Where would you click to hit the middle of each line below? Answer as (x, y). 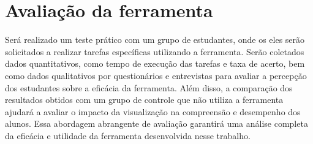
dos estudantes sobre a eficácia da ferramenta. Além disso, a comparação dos (149, 87)
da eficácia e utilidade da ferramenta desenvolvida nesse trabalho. (128, 135)
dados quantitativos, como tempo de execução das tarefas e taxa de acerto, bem (155, 63)
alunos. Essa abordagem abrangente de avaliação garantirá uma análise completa (156, 123)
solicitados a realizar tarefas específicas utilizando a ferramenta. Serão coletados (155, 51)
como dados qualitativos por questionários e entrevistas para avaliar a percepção (156, 75)
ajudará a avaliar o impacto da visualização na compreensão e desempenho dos (153, 111)
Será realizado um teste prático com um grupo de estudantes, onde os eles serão (155, 40)
